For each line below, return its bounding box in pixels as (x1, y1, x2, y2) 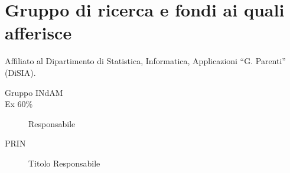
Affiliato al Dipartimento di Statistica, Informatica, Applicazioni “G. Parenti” (5, 55, 286, 67)
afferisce (5, 21, 72, 45)
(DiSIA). (5, 66, 36, 78)
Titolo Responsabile (28, 157, 100, 169)
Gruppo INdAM (5, 86, 63, 98)
